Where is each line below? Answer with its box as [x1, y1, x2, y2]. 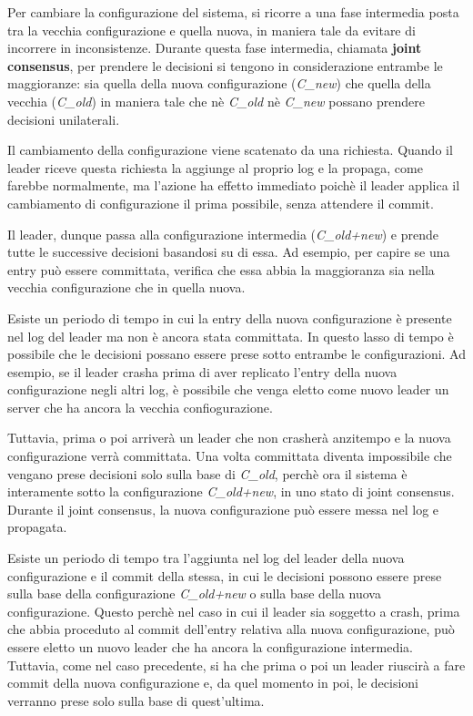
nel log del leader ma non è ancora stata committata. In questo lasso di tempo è [7, 326, 454, 345]
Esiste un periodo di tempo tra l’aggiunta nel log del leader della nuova [7, 548, 405, 568]
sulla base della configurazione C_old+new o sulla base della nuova [7, 584, 381, 603]
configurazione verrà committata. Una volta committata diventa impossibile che [7, 446, 452, 465]
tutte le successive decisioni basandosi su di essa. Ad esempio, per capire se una [7, 242, 450, 261]
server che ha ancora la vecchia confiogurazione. [7, 397, 273, 416]
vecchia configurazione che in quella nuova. [7, 278, 246, 297]
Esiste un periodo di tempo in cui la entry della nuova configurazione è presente [7, 308, 452, 327]
